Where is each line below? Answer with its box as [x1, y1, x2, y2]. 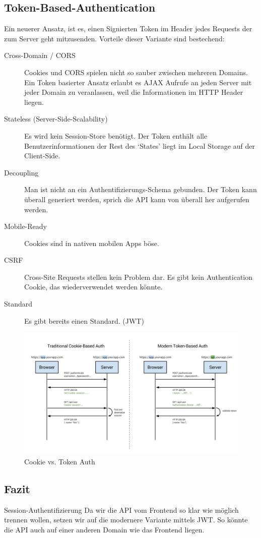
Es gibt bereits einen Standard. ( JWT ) [24, 315, 144, 326]
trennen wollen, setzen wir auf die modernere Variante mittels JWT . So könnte [4, 514, 248, 525]
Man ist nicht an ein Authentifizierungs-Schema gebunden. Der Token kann [24, 184, 257, 195]
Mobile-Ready [4, 221, 47, 231]
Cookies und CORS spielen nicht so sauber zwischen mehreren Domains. [24, 67, 248, 77]
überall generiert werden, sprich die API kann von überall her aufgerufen [24, 194, 249, 204]
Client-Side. [24, 150, 60, 161]
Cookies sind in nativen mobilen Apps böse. [24, 237, 159, 248]
